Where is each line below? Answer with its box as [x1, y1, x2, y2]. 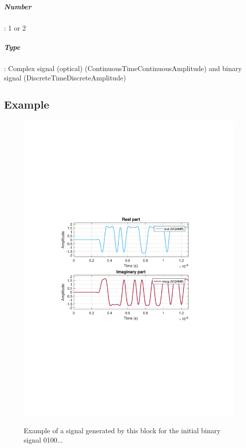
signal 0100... [24, 435, 63, 445]
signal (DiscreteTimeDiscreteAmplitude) [4, 73, 126, 83]
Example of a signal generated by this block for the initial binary [24, 425, 221, 435]
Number [4, 1, 32, 11]
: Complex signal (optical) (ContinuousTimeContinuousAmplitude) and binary [4, 63, 242, 73]
